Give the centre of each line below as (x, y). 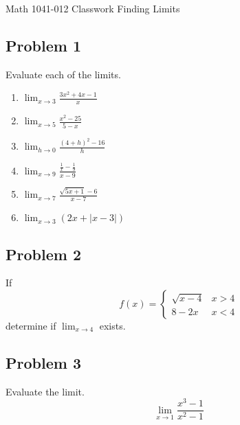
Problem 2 (43, 254)
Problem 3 (43, 362)
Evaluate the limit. (45, 391)
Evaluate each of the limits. (63, 74)
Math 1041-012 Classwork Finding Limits (93, 8)
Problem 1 (43, 45)
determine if (31, 325)
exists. (112, 325)
